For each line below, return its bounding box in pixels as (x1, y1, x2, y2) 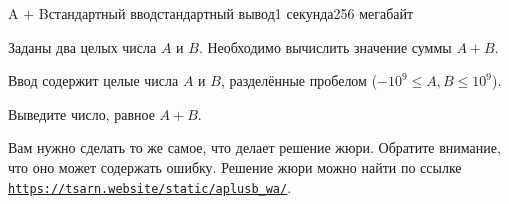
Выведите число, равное (8, 103, 155, 124)
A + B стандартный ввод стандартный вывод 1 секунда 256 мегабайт (8, 3, 414, 23)
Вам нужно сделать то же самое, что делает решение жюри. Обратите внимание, (8, 137, 501, 158)
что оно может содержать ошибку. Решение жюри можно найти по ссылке (8, 156, 462, 177)
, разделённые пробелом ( (220, 70, 378, 91)
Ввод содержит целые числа (8, 70, 179, 91)
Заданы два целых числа (8, 36, 157, 57)
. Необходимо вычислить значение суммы (198, 36, 452, 57)
